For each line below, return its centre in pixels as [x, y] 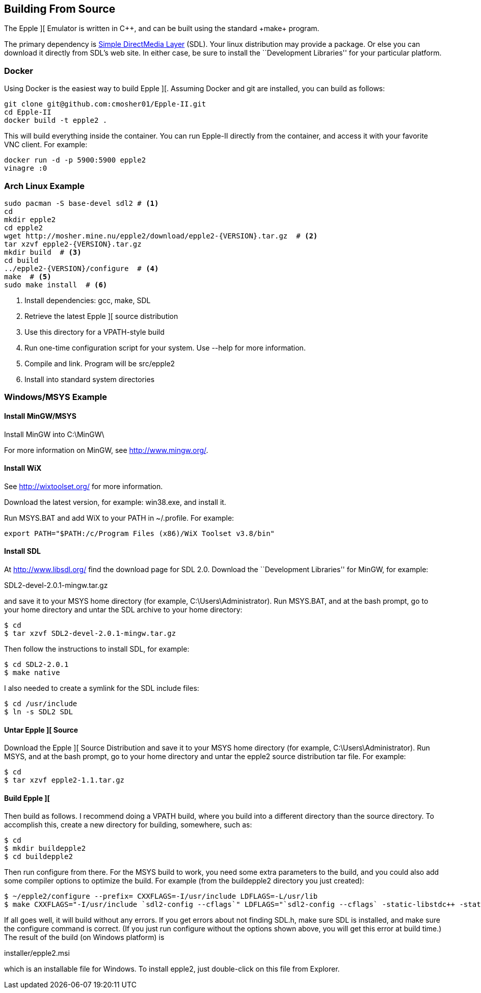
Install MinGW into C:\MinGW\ [54, 434]
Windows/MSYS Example [56, 397]
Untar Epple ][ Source [41, 730]
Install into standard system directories [90, 379]
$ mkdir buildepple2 [45, 849]
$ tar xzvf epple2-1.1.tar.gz [64, 780]
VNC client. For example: [46, 145]
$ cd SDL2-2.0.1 [36, 664]
